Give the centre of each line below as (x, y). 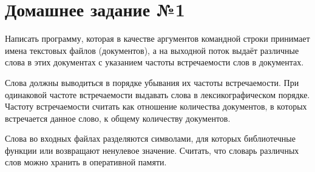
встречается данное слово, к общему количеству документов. (118, 118)
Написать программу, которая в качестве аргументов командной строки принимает (157, 38)
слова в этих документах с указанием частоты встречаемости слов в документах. (154, 62)
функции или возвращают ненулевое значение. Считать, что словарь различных (152, 150)
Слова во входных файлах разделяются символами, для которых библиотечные (150, 138)
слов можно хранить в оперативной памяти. (86, 162)
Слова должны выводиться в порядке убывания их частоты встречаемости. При (152, 82)
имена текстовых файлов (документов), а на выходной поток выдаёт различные (152, 50)
